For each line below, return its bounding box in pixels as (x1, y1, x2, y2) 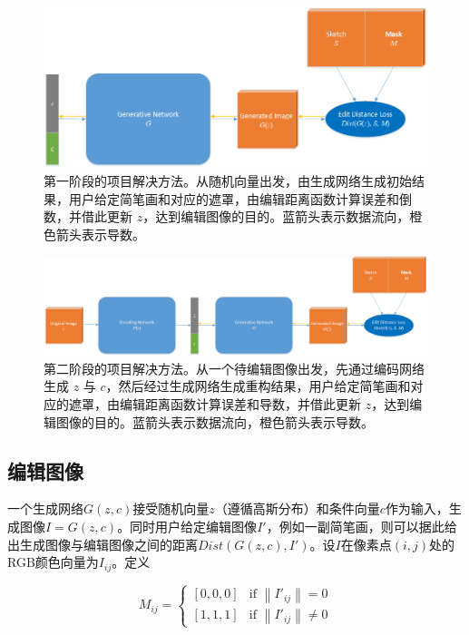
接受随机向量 (132, 499, 210, 518)
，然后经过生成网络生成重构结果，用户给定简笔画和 (105, 376, 411, 396)
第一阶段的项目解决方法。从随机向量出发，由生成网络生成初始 (44, 171, 412, 190)
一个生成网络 (7, 499, 83, 518)
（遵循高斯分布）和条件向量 (214, 499, 380, 518)
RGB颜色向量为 (7, 552, 99, 571)
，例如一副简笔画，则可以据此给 (266, 516, 457, 535)
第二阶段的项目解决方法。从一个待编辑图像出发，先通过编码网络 (44, 358, 425, 377)
